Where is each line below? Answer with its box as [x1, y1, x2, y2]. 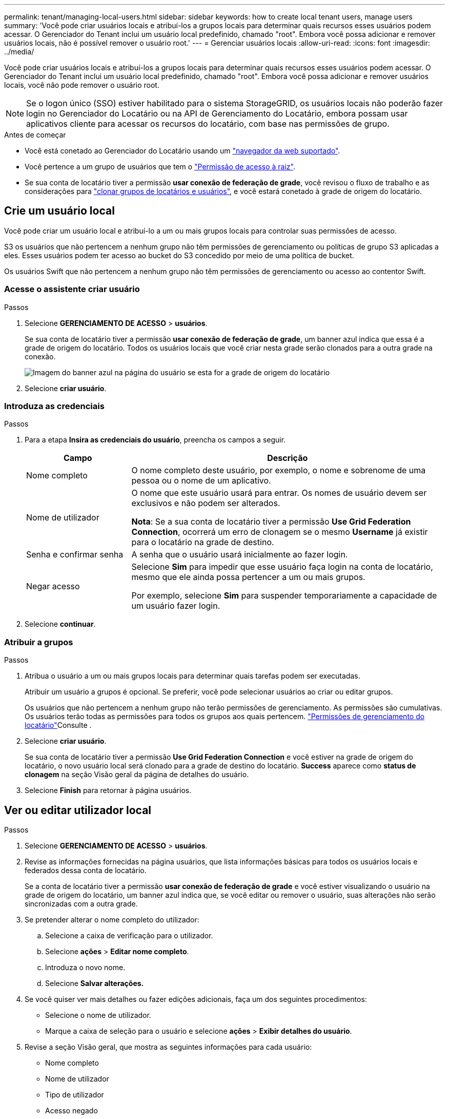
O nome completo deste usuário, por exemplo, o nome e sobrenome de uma [131, 465, 426, 476]
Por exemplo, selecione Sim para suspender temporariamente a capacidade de [131, 590, 437, 601]
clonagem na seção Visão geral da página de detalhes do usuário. [25, 770, 249, 779]
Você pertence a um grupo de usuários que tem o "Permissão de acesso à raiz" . [25, 162, 295, 171]
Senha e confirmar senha [26, 549, 124, 560]
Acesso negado [45, 1106, 98, 1115]
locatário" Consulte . [25, 721, 92, 730]
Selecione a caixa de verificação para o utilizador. [45, 931, 213, 940]
